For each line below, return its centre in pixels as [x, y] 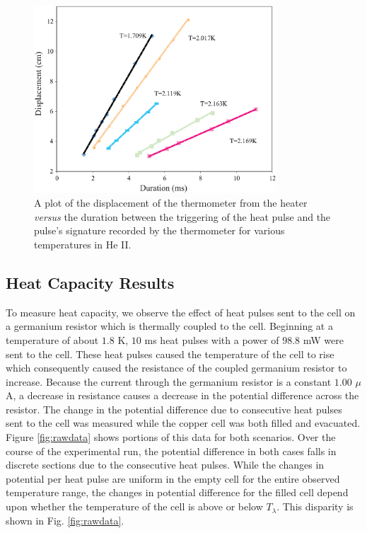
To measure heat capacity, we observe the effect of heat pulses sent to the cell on [181, 312]
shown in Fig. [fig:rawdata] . [65, 520]
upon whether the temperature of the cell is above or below [134, 506]
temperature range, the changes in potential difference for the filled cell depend [177, 492]
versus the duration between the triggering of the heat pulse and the [182, 216]
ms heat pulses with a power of [212, 339]
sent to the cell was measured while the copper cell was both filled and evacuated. [183, 423]
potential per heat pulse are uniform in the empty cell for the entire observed [173, 478]
